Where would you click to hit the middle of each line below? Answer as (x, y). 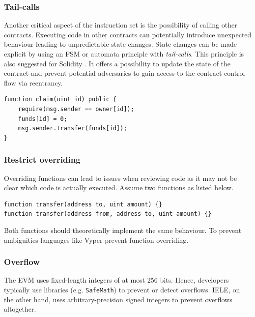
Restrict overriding (42, 159)
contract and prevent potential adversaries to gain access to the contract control (125, 73)
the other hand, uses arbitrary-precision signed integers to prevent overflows (118, 299)
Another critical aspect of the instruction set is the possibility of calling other (121, 25)
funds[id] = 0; (42, 119)
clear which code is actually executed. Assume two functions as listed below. (119, 187)
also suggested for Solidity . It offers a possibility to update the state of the (117, 63)
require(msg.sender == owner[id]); (76, 109)
